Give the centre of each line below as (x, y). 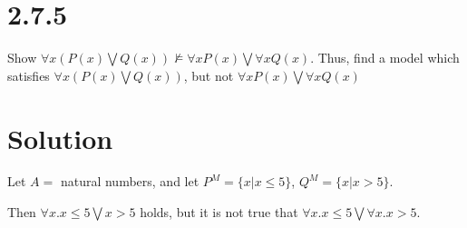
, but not (209, 75)
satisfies (29, 75)
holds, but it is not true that (219, 212)
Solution (60, 138)
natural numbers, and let (130, 181)
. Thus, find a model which (385, 58)
